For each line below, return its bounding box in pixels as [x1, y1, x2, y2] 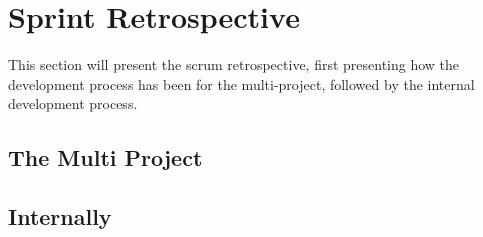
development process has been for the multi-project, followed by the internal [8, 73, 475, 94]
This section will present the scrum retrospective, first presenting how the [8, 54, 460, 75]
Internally [8, 201, 112, 232]
